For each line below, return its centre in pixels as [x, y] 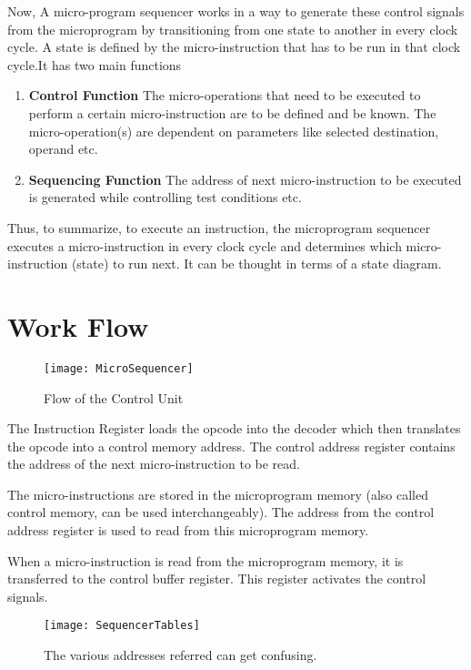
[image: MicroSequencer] [119, 368]
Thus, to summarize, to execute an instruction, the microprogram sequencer [219, 227]
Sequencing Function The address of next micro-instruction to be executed [245, 179]
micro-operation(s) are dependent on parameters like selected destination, [234, 131]
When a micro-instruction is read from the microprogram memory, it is [205, 560]
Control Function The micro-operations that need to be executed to [225, 95]
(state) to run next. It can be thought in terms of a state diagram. [256, 264]
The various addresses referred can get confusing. [180, 655]
